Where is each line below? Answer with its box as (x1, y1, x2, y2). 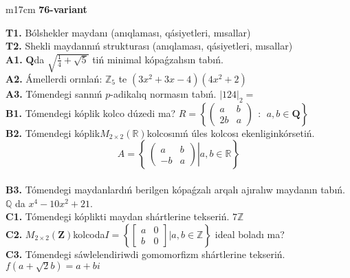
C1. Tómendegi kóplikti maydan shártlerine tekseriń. (6, 209, 230, 224)
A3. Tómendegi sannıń (6, 87, 102, 101)
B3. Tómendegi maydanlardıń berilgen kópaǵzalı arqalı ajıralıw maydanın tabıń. (6, 182, 345, 197)
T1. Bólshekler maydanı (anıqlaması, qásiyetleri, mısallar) (6, 25, 251, 39)
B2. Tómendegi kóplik (6, 125, 100, 140)
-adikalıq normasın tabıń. (110, 87, 217, 101)
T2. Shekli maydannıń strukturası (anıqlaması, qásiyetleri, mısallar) (6, 39, 293, 53)
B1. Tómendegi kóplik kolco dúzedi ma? (6, 105, 176, 120)
